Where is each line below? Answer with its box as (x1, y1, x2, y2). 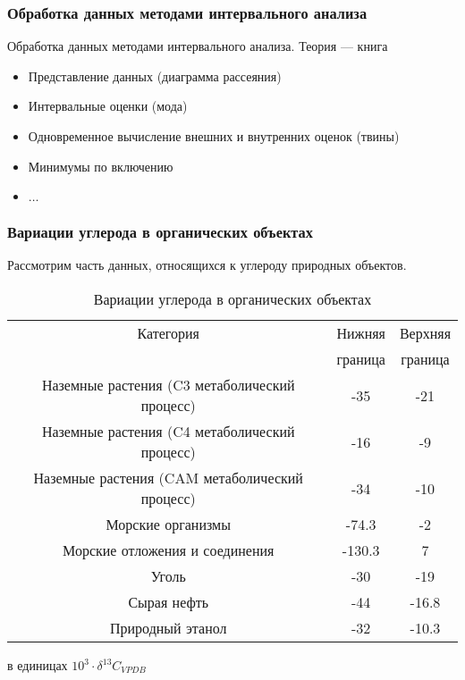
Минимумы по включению (28, 156, 173, 175)
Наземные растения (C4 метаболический (41, 421, 295, 441)
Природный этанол (109, 617, 227, 638)
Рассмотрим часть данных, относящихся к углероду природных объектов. (7, 256, 407, 274)
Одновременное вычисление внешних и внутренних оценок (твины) (28, 127, 400, 145)
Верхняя (399, 323, 451, 343)
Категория (137, 323, 199, 343)
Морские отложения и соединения (63, 540, 275, 560)
